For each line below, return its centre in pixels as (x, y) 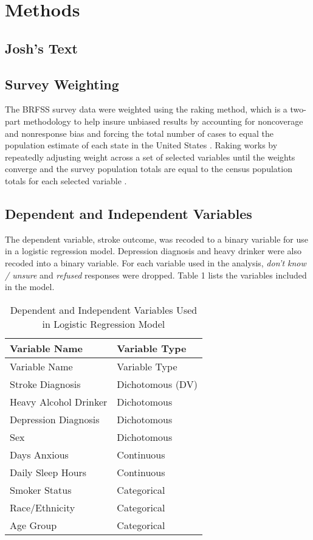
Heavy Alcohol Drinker (59, 401)
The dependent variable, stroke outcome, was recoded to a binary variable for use (156, 239)
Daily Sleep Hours (48, 472)
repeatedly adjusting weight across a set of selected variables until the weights (150, 157)
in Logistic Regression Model (104, 324)
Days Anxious (39, 454)
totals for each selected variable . (66, 180)
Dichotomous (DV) (157, 384)
